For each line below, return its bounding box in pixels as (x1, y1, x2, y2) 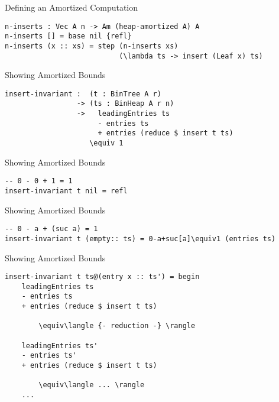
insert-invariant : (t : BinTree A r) (5, 89, 161, 98)
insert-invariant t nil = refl (5, 187, 128, 195)
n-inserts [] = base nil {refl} (5, 32, 132, 41)
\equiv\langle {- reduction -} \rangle (38, 322, 196, 330)
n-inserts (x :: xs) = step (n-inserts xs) (5, 41, 179, 50)
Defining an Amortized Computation (5, 1, 138, 13)
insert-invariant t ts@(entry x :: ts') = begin (5, 273, 200, 281)
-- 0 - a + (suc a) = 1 (5, 225, 98, 234)
